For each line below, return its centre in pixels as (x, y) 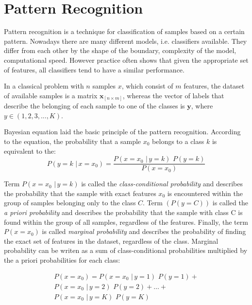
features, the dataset (214, 86)
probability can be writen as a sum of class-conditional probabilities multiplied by (126, 250)
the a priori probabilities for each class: (62, 260)
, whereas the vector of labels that (173, 95)
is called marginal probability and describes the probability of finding (144, 231)
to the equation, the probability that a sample (73, 141)
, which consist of (147, 86)
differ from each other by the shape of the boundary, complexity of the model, (120, 50)
